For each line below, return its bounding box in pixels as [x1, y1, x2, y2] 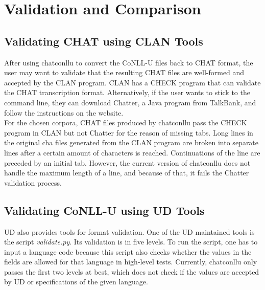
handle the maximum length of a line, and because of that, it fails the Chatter [4, 167, 249, 178]
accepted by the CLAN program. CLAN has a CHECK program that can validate [4, 77, 261, 87]
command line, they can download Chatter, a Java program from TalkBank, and [4, 97, 256, 107]
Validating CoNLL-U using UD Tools [4, 202, 205, 218]
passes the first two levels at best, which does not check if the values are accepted [4, 266, 259, 277]
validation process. [4, 177, 62, 188]
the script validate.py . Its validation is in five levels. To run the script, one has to [4, 236, 258, 247]
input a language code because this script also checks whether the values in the [4, 246, 252, 257]
